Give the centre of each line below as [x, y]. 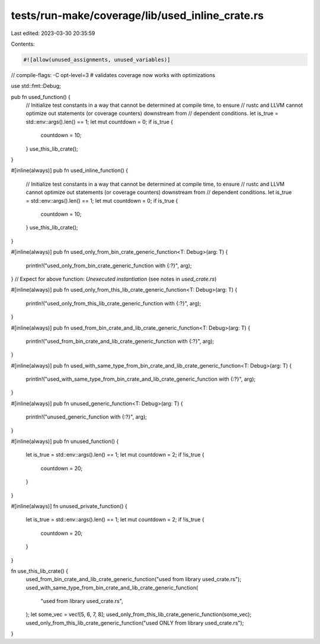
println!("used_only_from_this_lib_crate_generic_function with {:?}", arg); [113, 303]
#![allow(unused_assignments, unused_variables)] [97, 60]
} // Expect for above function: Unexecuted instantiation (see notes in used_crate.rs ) [114, 279]
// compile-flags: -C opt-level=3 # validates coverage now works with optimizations [113, 75]
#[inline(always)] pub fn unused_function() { [65, 441]
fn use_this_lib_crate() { [39, 571]
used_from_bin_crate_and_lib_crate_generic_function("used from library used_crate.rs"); [134, 579]
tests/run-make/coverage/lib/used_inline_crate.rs [137, 15]
